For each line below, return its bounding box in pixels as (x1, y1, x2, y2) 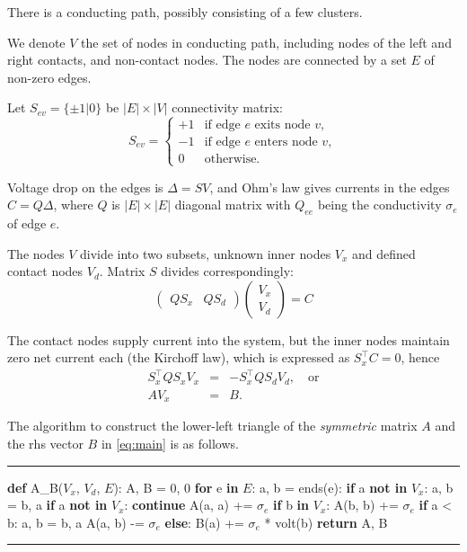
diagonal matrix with (174, 195, 291, 214)
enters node (254, 136, 318, 149)
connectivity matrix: (172, 98, 284, 117)
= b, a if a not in (7, 495, 108, 514)
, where (53, 195, 93, 214)
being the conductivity (317, 195, 442, 214)
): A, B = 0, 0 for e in (113, 477, 239, 496)
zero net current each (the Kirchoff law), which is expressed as (7, 348, 350, 367)
